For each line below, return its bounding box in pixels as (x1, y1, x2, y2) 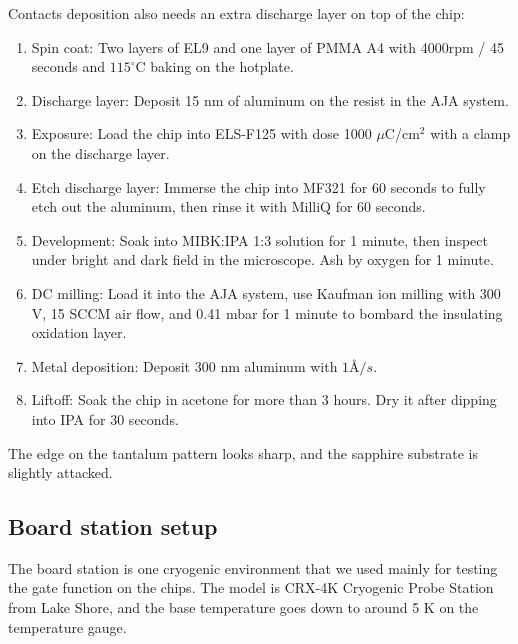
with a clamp (430, 123, 511, 144)
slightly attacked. (8, 462, 113, 483)
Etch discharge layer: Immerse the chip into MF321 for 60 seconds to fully (31, 176, 486, 197)
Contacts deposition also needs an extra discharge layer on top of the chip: (8, 3, 465, 23)
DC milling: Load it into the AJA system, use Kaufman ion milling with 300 (31, 282, 501, 303)
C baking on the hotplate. (135, 56, 294, 77)
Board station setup (8, 511, 218, 542)
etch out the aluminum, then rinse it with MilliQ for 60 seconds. (31, 196, 426, 217)
